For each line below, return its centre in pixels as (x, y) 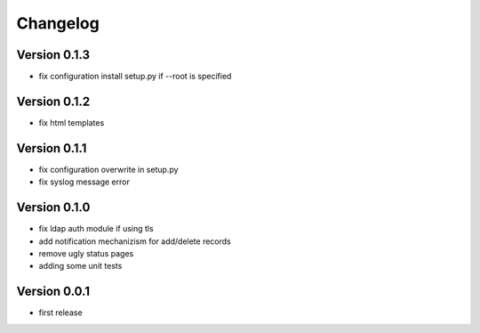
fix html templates (72, 122)
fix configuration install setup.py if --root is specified (135, 77)
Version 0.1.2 (53, 101)
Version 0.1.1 (52, 148)
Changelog (58, 23)
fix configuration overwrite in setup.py (108, 169)
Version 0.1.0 (53, 208)
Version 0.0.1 (53, 292)
